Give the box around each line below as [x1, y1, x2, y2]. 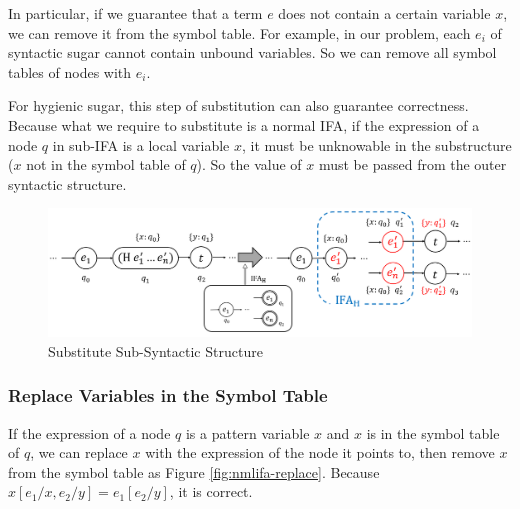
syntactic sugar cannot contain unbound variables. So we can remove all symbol [8, 42, 497, 63]
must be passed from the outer [318, 154, 507, 175]
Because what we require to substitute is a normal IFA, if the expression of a [8, 114, 480, 135]
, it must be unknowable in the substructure [242, 134, 512, 155]
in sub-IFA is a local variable [52, 134, 230, 155]
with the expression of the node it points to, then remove [145, 442, 495, 463]
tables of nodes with [8, 61, 132, 82]
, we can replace [30, 442, 128, 463]
